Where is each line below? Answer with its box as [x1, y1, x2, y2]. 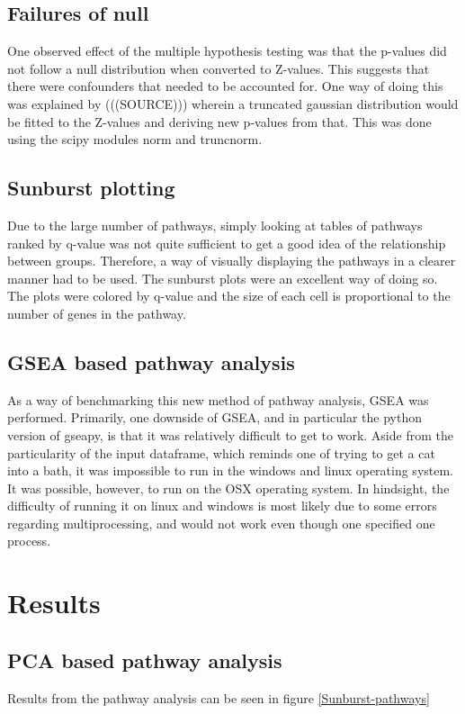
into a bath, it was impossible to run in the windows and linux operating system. [7, 461, 454, 480]
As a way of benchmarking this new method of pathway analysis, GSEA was [7, 390, 429, 409]
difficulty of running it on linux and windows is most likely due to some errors [7, 496, 437, 515]
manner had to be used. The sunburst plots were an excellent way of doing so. [7, 268, 438, 287]
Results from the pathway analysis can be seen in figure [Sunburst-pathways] [7, 688, 430, 707]
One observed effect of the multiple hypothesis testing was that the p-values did [7, 41, 447, 60]
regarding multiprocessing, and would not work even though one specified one [7, 513, 435, 532]
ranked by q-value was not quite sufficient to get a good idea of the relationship [7, 233, 446, 252]
